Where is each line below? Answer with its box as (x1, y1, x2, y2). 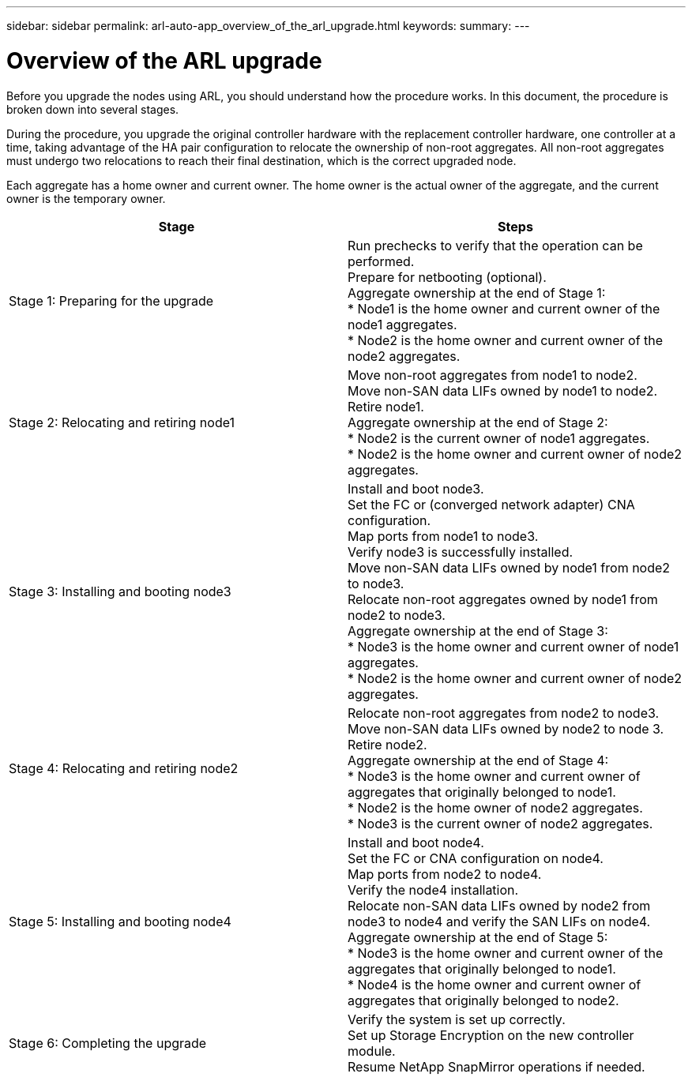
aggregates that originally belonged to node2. (348, 992, 619, 1008)
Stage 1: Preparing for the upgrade (9, 292, 214, 309)
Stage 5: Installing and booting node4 (9, 913, 231, 929)
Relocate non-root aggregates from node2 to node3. (348, 704, 660, 721)
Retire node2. (348, 736, 427, 753)
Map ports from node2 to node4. (348, 865, 542, 882)
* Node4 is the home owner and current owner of (348, 976, 641, 993)
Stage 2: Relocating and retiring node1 (9, 414, 235, 430)
